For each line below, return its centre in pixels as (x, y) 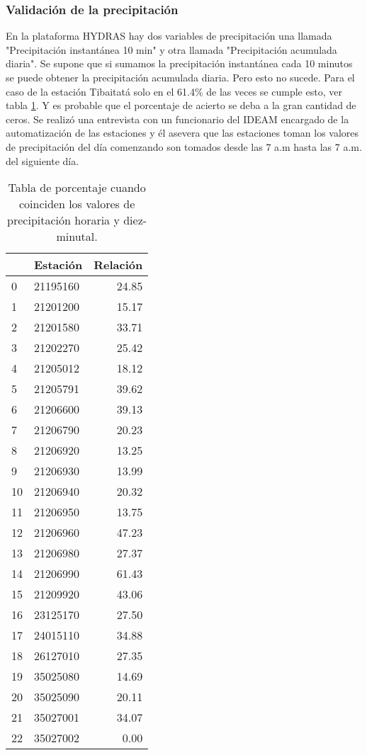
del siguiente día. (43, 160)
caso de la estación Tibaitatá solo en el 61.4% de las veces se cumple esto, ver (174, 91)
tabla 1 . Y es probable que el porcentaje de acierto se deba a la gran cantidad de (181, 105)
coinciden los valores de (77, 204)
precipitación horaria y (63, 220)
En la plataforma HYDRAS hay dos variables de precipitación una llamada (169, 36)
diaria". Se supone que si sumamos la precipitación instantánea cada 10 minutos (179, 63)
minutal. (77, 237)
